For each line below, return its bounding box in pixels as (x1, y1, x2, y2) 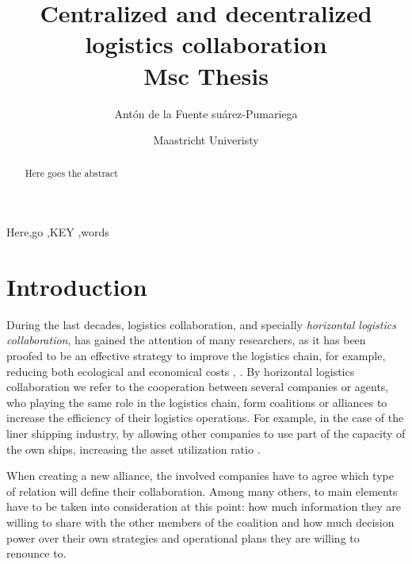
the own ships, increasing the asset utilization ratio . (6, 440, 261, 457)
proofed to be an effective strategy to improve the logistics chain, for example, (6, 347, 386, 364)
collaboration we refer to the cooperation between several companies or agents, (6, 378, 389, 395)
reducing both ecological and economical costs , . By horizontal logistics (6, 363, 355, 379)
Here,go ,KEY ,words (6, 224, 109, 240)
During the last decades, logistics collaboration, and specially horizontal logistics (6, 316, 396, 332)
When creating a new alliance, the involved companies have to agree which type (6, 467, 394, 484)
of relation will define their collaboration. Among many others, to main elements (6, 482, 398, 499)
